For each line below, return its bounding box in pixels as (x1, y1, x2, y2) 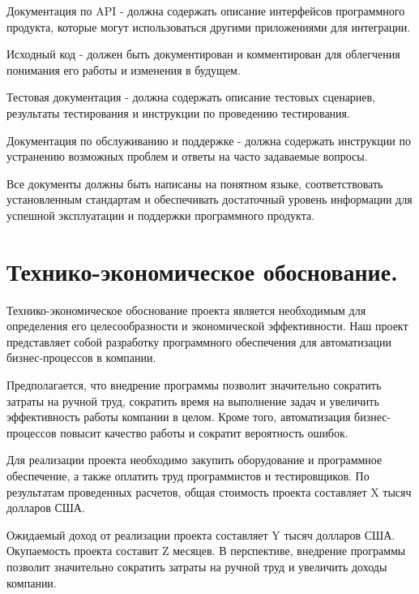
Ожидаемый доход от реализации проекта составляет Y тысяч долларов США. (6, 526, 395, 543)
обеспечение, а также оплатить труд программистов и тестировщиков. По (6, 467, 370, 484)
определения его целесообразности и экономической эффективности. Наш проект (6, 317, 408, 334)
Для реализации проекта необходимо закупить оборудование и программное (6, 451, 383, 468)
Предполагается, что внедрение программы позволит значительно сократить (6, 377, 382, 394)
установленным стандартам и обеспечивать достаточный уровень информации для (6, 191, 413, 208)
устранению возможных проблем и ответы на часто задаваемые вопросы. (6, 148, 368, 165)
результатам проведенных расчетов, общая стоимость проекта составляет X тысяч (6, 483, 412, 500)
